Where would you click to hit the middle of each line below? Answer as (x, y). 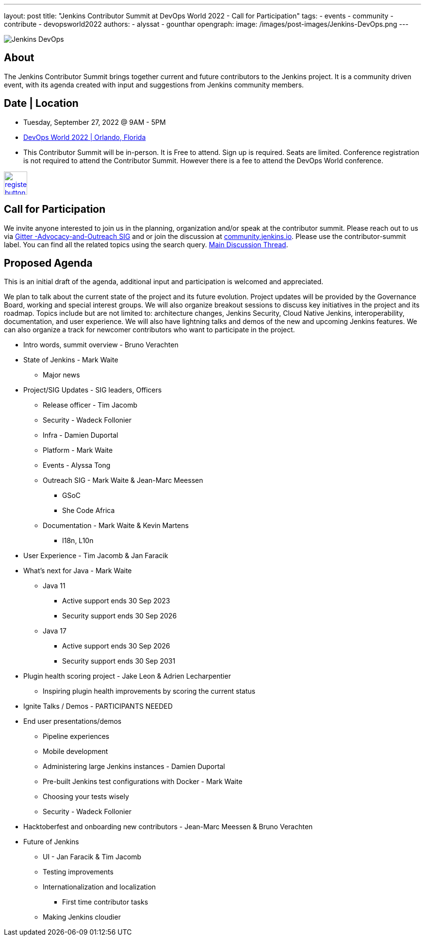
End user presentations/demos (73, 721)
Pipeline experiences (76, 736)
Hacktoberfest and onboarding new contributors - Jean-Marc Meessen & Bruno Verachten (168, 827)
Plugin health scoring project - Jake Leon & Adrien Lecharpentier (127, 676)
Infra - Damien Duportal (81, 435)
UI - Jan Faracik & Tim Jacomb (92, 857)
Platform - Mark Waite (78, 450)
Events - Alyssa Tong (77, 465)
